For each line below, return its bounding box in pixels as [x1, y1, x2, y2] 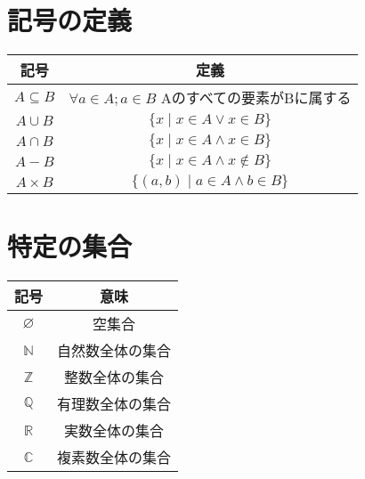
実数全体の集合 [64, 420, 165, 442]
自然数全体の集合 [57, 340, 172, 361]
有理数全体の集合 [57, 394, 172, 415]
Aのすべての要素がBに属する [160, 87, 352, 109]
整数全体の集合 [64, 367, 165, 388]
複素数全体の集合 [57, 447, 172, 468]
